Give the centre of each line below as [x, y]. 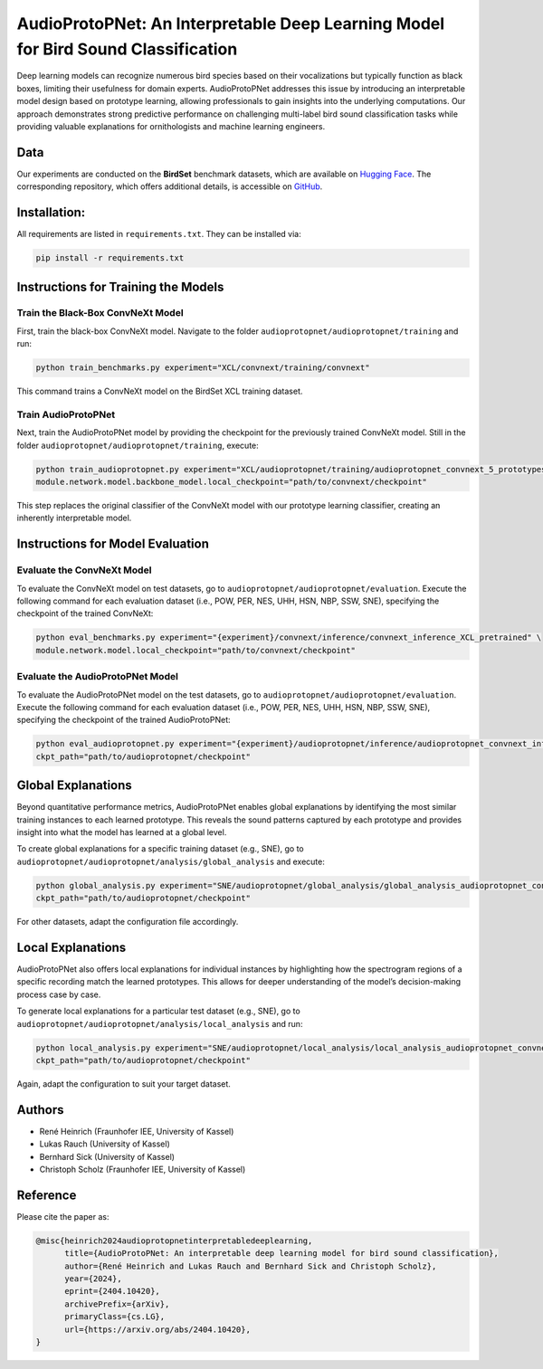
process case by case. [59, 994]
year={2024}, [93, 1279]
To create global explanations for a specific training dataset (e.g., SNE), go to [160, 849]
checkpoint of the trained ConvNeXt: [85, 613]
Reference [47, 1195]
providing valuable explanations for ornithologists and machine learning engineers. [171, 126]
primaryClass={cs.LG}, [115, 1317]
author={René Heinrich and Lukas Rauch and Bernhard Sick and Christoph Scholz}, [251, 1266]
